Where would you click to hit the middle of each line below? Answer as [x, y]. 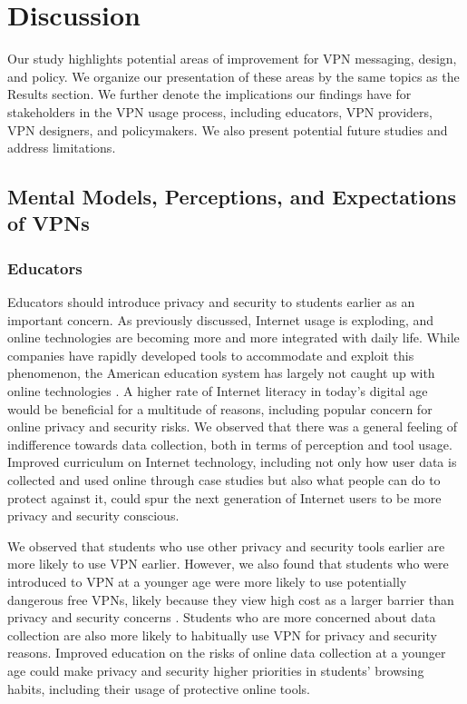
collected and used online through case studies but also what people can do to [224, 480]
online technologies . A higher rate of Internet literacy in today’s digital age [218, 391]
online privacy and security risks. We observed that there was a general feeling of [233, 426]
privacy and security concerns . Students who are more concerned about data [222, 617]
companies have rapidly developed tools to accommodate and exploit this [211, 355]
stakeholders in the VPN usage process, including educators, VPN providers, [220, 111]
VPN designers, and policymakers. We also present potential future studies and [228, 129]
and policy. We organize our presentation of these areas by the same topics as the [233, 76]
